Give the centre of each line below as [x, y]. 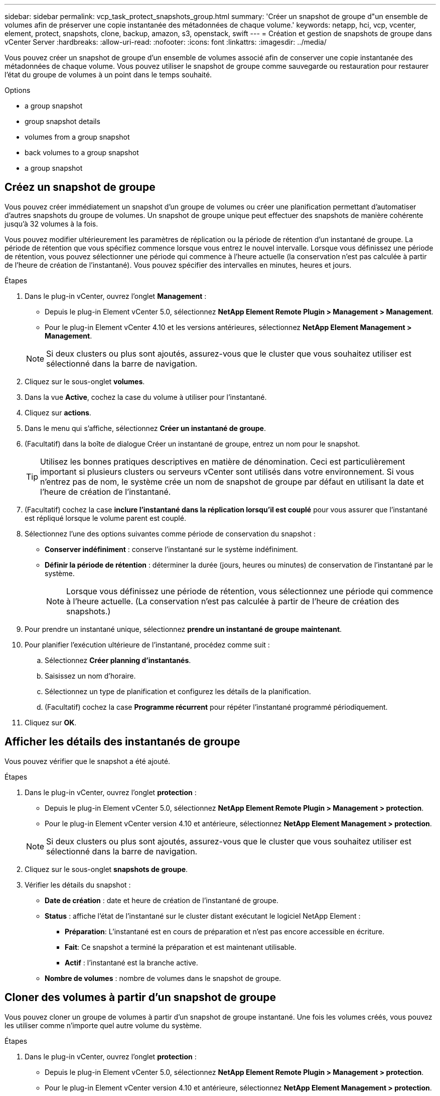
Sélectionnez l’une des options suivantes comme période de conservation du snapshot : [170, 533]
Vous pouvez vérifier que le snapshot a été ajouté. [88, 761]
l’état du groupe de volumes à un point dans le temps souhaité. [108, 75]
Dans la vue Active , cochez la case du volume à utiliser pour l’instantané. [146, 397]
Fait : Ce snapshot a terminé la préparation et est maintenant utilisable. [181, 947]
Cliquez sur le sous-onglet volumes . [85, 381]
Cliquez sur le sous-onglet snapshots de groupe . [106, 869]
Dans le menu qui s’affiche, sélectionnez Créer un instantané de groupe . [145, 428]
